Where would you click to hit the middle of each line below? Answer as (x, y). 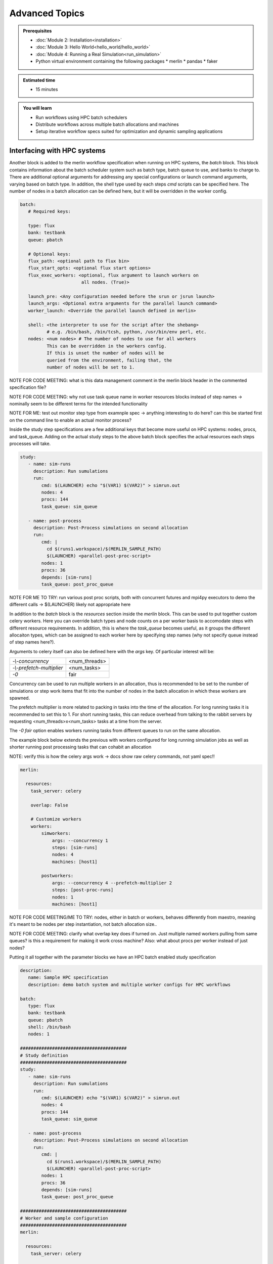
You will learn (37, 108)
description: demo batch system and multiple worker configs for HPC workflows (129, 984)
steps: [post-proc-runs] (83, 890)
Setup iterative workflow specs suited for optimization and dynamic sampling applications (129, 131)
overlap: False (49, 805)
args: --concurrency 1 (80, 840)
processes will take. (30, 443)
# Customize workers (56, 819)
